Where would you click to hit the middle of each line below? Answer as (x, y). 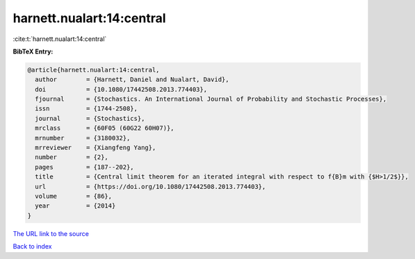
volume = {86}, (74, 196)
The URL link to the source (51, 233)
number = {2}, (72, 157)
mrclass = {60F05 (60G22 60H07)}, (105, 128)
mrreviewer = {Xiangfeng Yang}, (96, 148)
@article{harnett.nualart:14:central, (93, 70)
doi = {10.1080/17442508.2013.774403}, (121, 89)
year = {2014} (75, 206)
